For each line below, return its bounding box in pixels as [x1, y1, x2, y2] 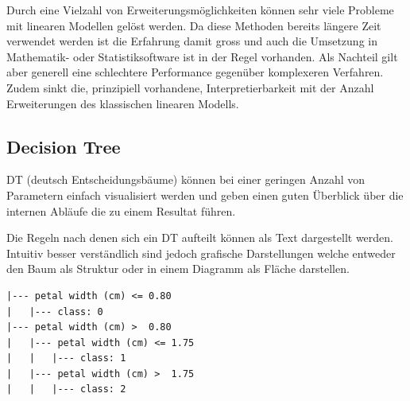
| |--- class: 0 [6, 306, 103, 317]
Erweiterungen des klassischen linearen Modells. [6, 95, 239, 111]
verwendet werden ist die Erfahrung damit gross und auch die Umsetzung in [6, 33, 377, 49]
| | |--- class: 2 [6, 383, 126, 395]
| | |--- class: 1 [6, 352, 126, 364]
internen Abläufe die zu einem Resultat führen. [6, 202, 236, 219]
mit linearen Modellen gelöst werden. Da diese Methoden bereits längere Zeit [6, 17, 381, 33]
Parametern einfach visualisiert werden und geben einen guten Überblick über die [6, 186, 404, 203]
